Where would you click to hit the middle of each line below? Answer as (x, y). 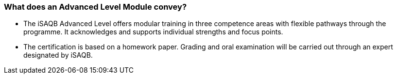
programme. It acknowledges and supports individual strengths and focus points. (153, 32)
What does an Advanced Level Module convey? (95, 7)
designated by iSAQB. (58, 55)
